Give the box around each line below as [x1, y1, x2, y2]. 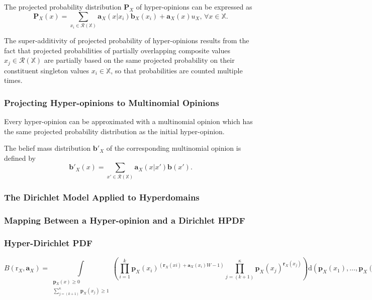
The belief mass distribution [4, 143, 91, 153]
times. [4, 75, 23, 85]
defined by [4, 152, 36, 163]
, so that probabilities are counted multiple [111, 65, 243, 75]
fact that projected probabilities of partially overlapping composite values [4, 45, 230, 55]
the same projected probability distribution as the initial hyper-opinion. [4, 126, 225, 136]
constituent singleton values [4, 65, 89, 75]
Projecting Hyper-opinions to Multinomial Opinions [4, 96, 219, 109]
